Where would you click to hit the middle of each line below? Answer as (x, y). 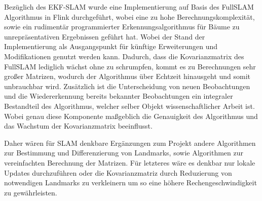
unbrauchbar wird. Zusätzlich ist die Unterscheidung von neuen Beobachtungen (127, 86)
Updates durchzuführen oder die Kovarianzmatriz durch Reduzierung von (118, 172)
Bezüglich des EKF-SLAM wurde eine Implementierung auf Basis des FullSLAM (129, 7)
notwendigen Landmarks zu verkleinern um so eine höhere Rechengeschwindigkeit (130, 183)
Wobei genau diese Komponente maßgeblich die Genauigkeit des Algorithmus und (131, 116)
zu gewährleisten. (31, 192)
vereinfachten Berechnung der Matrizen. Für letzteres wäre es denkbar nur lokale (130, 162)
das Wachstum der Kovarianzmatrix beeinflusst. (78, 126)
